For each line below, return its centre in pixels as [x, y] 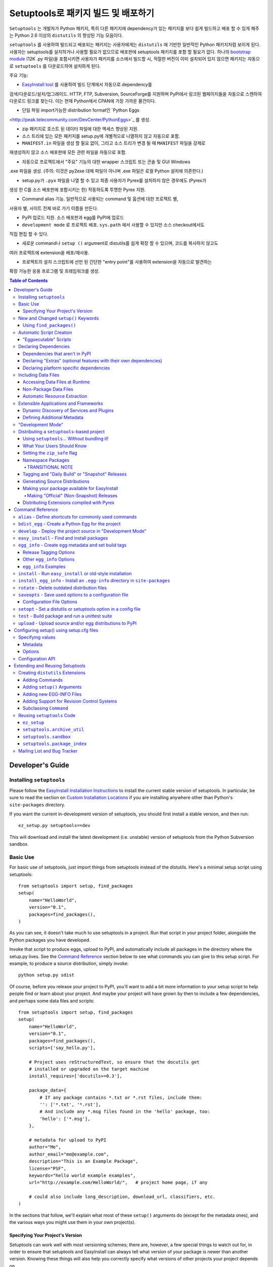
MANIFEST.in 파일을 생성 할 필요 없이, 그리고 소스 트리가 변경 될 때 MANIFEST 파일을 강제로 [114, 143]
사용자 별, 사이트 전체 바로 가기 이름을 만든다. [54, 208]
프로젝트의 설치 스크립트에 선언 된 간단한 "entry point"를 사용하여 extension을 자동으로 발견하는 [117, 262]
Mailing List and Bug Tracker [48, 751]
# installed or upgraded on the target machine [89, 1069]
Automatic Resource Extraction [55, 396]
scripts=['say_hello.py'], [62, 1048]
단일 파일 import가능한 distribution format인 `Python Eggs [81, 110]
